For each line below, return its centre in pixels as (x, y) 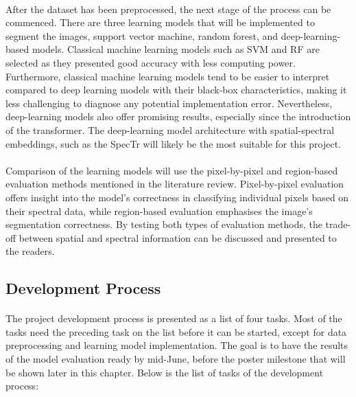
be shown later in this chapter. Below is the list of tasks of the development (165, 372)
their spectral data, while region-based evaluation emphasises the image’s (159, 211)
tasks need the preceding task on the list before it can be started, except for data (176, 331)
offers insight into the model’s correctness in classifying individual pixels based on (177, 197)
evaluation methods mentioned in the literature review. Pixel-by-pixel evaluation (175, 184)
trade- (338, 224)
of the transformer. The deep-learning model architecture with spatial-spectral (170, 129)
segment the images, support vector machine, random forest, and (142, 35)
